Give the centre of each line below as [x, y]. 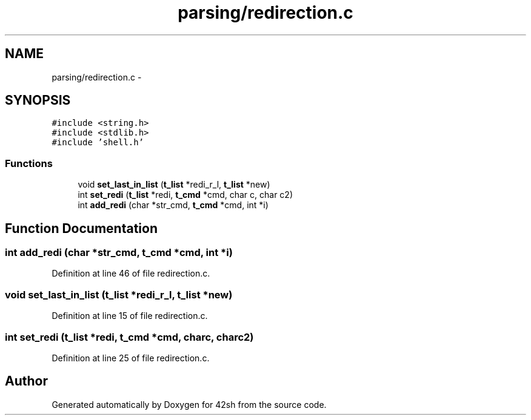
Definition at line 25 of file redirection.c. [131, 358]
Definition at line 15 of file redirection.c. [130, 316]
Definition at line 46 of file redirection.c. [131, 274]
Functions [29, 163]
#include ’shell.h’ [98, 143]
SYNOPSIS [38, 100]
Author [26, 381]
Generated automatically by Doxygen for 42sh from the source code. [189, 404]
